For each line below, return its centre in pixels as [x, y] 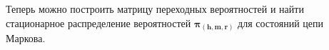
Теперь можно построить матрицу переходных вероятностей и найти [155, 9]
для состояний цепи [280, 22]
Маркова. [26, 38]
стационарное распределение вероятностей [98, 22]
